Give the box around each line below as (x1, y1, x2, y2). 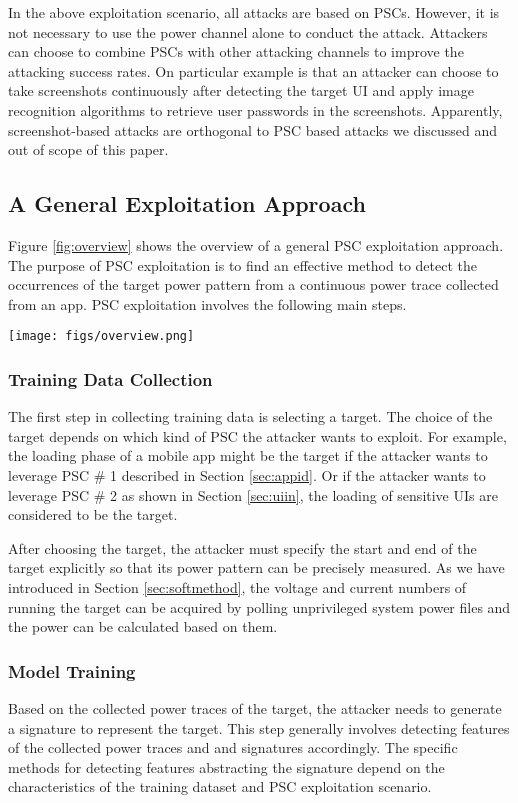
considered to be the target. (8, 504, 178, 525)
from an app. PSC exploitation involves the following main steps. (8, 293, 407, 314)
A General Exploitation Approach (8, 188, 366, 219)
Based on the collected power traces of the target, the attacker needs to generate (8, 697, 502, 718)
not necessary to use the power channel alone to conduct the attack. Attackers (8, 21, 488, 42)
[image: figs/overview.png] (8, 329, 195, 344)
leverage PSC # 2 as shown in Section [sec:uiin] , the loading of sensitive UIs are (8, 484, 498, 505)
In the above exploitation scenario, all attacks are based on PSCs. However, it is (8, 2, 500, 22)
